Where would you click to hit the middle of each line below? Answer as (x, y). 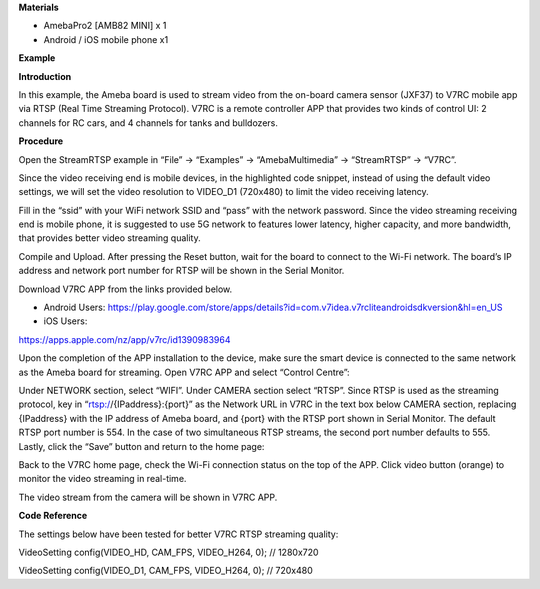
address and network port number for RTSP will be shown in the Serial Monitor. (181, 271)
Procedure (41, 141)
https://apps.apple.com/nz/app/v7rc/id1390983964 (124, 339)
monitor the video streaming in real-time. (102, 479)
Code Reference (53, 516)
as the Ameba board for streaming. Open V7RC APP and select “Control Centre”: (184, 372)
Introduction (45, 76)
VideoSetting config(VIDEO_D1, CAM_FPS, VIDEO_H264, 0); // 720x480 (166, 571)
